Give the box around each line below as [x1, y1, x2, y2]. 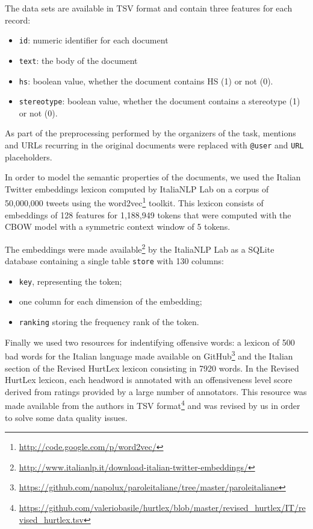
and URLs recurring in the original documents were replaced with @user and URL [5, 139, 304, 151]
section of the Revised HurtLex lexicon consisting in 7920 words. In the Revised [5, 361, 299, 374]
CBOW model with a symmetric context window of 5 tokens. [5, 220, 231, 233]
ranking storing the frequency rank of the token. [19, 315, 199, 328]
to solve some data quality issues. [5, 411, 128, 423]
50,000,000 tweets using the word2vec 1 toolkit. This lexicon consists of [5, 195, 264, 209]
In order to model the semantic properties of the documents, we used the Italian [5, 171, 301, 183]
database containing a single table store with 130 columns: [5, 255, 224, 267]
